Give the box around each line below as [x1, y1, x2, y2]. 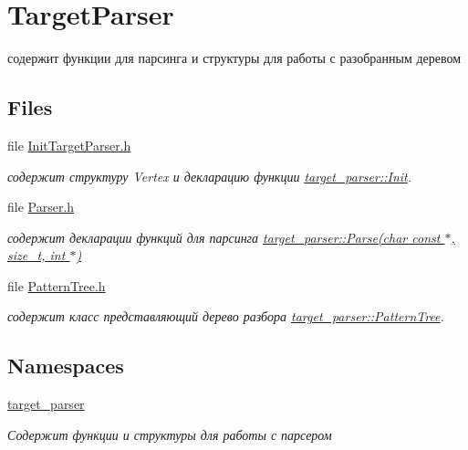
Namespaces [7, 351, 124, 380]
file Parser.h [7, 197, 75, 216]
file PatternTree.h [7, 276, 106, 295]
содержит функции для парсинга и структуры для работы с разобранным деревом [7, 48, 462, 68]
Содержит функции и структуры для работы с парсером [7, 424, 332, 444]
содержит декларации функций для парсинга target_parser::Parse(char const [7, 227, 441, 246]
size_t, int [7, 246, 66, 265]
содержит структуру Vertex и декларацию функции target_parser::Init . [7, 166, 412, 185]
